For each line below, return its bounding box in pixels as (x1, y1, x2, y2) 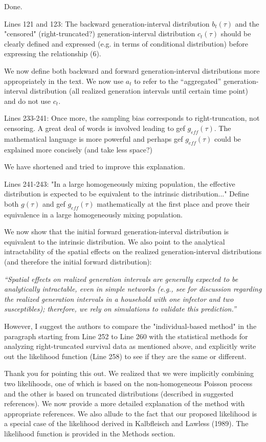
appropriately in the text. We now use (4, 75, 124, 86)
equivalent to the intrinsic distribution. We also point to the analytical (4, 236, 225, 247)
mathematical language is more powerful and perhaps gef (4, 133, 183, 144)
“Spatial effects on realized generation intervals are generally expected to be (4, 273, 238, 284)
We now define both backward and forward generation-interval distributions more (4, 65, 260, 76)
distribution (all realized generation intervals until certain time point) (30, 85, 248, 96)
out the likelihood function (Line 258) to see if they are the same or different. (4, 350, 247, 361)
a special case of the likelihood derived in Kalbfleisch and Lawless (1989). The (4, 418, 249, 429)
